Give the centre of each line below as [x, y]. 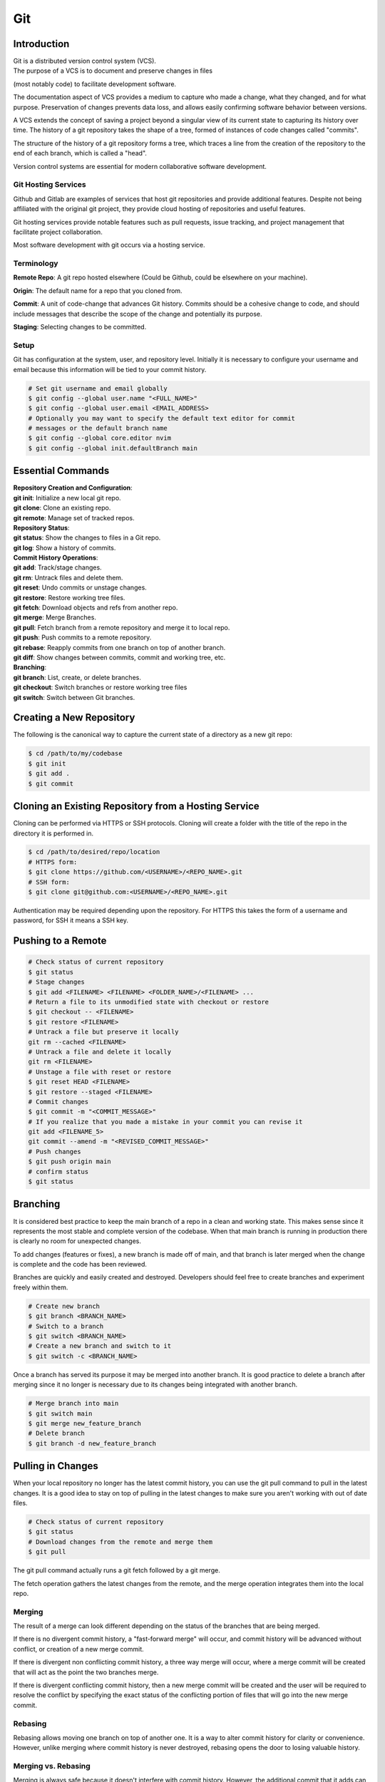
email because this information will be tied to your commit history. [110, 369]
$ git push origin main [70, 1162]
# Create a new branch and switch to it [99, 1346]
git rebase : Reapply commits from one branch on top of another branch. [119, 647]
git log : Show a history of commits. [65, 547]
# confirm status [58, 1171]
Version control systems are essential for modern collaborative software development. [140, 166]
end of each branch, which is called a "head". [80, 153]
